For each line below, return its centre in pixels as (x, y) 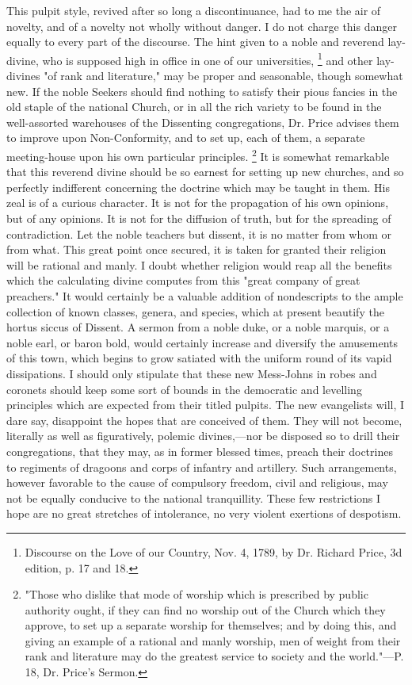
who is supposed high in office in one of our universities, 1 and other (208, 59)
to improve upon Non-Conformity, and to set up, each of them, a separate (186, 138)
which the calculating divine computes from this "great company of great (183, 280)
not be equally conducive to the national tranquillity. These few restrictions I (194, 497)
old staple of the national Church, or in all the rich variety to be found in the (194, 107)
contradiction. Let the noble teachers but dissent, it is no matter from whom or (199, 233)
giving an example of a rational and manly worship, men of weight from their (213, 640)
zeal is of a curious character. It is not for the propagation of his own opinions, (198, 203)
